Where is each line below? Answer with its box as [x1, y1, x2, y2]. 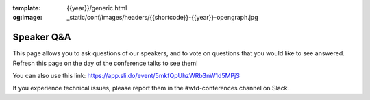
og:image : [12, 14, 42, 22]
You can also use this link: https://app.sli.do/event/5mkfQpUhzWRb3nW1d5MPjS [12, 72, 240, 80]
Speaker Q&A [12, 32, 71, 43]
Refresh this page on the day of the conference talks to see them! [12, 59, 198, 67]
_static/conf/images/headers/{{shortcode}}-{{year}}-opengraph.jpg [66, 14, 258, 22]
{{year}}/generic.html [66, 4, 127, 12]
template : [12, 4, 41, 12]
